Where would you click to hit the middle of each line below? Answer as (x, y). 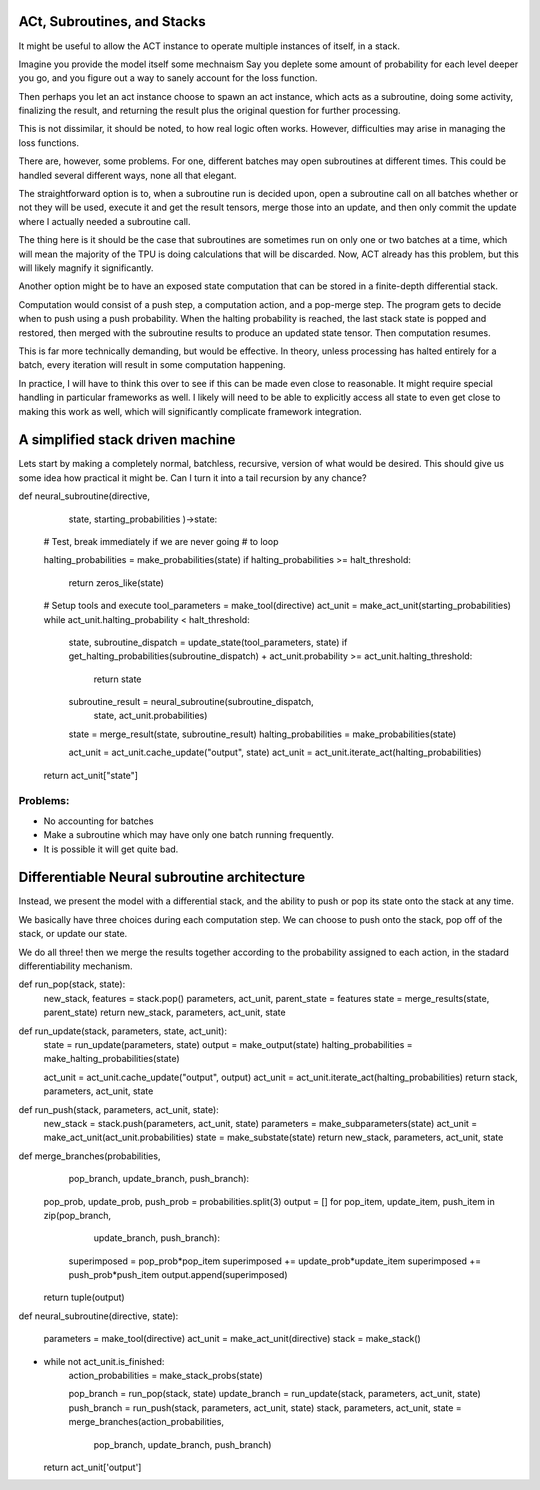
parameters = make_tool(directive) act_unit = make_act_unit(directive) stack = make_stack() (232, 1339)
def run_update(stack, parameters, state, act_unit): (122, 1031)
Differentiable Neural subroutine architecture (162, 877)
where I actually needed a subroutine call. (104, 221)
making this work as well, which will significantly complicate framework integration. (190, 411)
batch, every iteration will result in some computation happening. (152, 365)
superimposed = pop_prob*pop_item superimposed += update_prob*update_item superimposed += (275, 1261)
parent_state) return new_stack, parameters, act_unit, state (164, 1012)
